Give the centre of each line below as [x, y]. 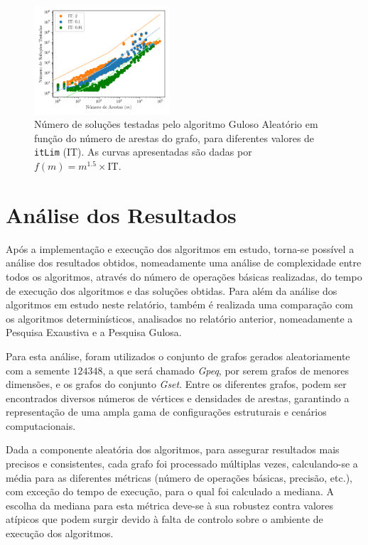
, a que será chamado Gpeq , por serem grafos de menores [226, 370]
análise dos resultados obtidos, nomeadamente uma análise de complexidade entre [184, 263]
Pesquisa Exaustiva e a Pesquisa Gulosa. [94, 332]
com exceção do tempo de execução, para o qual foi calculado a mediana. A [170, 491]
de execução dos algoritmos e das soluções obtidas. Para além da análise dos [172, 290]
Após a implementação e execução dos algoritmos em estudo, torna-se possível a [180, 248]
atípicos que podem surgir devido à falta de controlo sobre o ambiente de [164, 519]
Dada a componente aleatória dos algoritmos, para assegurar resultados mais [173, 449]
